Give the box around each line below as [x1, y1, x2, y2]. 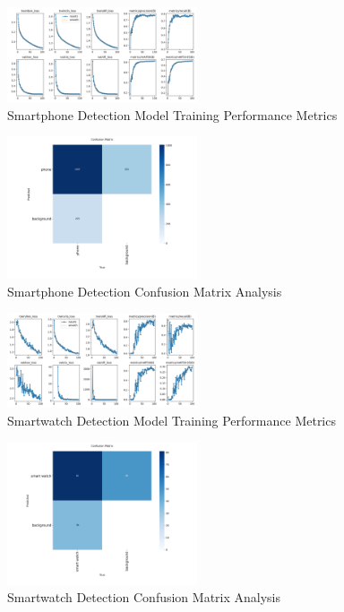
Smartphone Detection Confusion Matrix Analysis [7, 281, 282, 300]
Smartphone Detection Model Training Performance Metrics [7, 105, 338, 124]
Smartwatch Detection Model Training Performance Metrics [7, 410, 336, 429]
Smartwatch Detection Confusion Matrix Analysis [7, 588, 281, 607]
